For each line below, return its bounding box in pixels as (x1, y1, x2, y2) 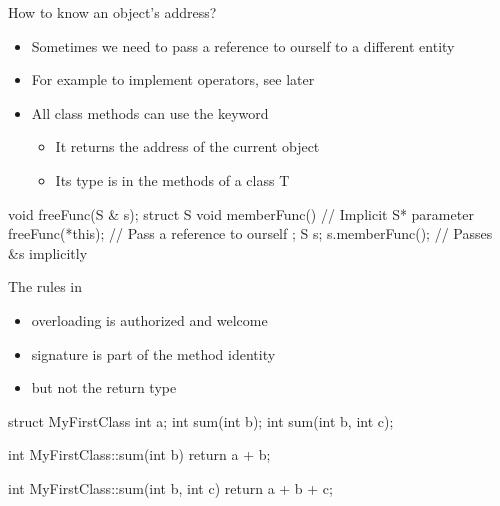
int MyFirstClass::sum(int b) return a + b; (8, 444, 271, 465)
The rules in (8, 276, 83, 297)
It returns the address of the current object (55, 136, 320, 157)
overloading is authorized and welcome (31, 309, 268, 330)
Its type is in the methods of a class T (55, 169, 290, 190)
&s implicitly (8, 242, 88, 263)
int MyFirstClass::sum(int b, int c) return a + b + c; (8, 477, 333, 498)
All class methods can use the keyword (31, 102, 269, 123)
